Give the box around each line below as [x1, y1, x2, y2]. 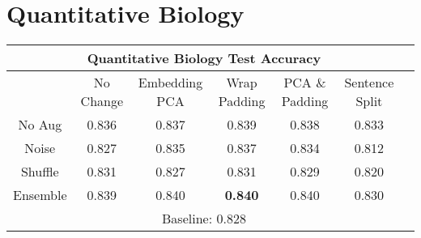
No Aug [18, 115, 62, 134]
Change [80, 91, 124, 111]
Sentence [344, 73, 394, 92]
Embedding [138, 73, 203, 92]
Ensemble [13, 185, 67, 205]
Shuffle [20, 162, 59, 181]
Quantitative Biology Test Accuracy [87, 49, 321, 68]
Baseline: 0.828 [162, 209, 246, 228]
